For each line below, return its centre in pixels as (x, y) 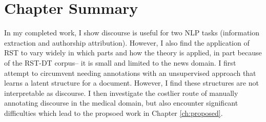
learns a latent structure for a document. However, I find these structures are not (131, 83)
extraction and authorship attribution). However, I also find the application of (127, 42)
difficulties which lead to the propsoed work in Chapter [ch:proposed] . (114, 113)
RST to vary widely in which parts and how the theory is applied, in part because (133, 53)
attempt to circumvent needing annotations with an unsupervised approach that (130, 73)
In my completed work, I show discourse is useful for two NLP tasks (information (132, 33)
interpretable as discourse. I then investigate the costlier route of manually (121, 93)
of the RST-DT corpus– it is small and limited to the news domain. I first (120, 62)
